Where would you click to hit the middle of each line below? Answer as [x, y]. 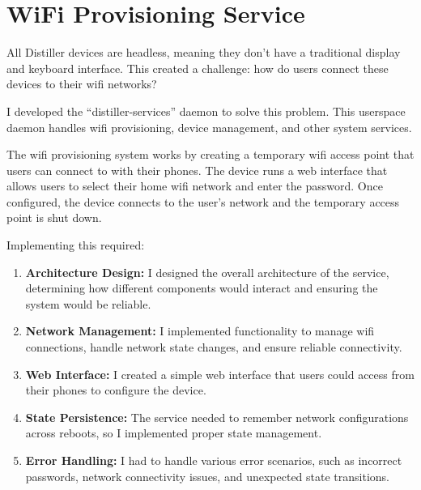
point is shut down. [54, 217]
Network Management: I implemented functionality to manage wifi [200, 331]
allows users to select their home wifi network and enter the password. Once [195, 186]
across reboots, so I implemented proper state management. [174, 433]
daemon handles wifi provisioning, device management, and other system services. [209, 127]
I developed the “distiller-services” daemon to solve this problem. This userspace [206, 111]
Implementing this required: [76, 245]
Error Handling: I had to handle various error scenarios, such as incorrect [214, 460]
